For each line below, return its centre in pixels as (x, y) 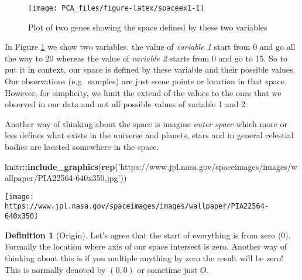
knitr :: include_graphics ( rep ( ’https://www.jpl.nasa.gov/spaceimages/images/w (151, 166)
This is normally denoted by (55, 269)
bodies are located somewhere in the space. (82, 146)
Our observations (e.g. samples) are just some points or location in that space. (146, 81)
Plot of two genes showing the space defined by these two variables (148, 27)
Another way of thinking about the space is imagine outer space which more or (146, 123)
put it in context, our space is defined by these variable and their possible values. (150, 69)
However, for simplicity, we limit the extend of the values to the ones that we (143, 92)
